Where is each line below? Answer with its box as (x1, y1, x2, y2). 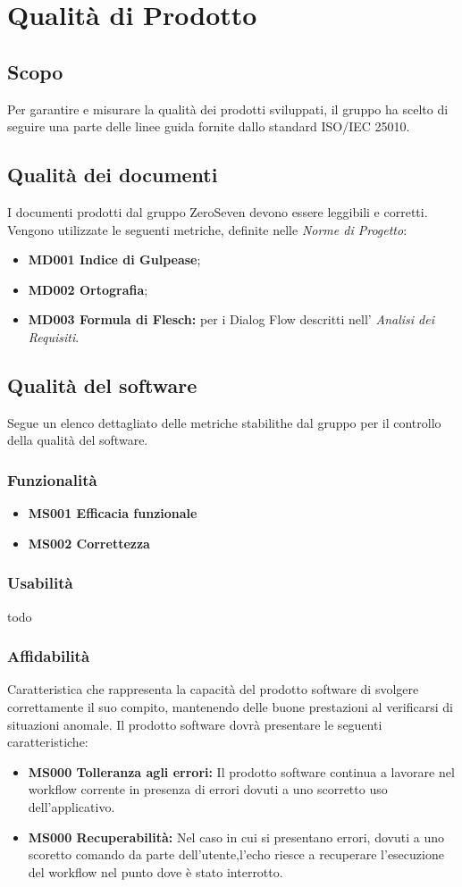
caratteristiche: (7, 732, 88, 751)
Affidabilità (7, 645, 90, 667)
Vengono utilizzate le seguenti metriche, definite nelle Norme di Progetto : (7, 220, 407, 238)
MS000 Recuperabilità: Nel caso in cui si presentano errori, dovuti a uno (28, 827, 444, 846)
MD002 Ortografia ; (28, 280, 148, 298)
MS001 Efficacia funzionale (28, 504, 197, 523)
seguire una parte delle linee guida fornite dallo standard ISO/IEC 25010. (7, 117, 410, 136)
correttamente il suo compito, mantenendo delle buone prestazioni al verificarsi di (7, 697, 453, 715)
